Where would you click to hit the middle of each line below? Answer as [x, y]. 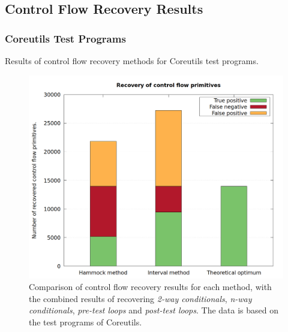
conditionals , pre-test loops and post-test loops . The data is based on [154, 310]
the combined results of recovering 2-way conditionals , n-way [140, 298]
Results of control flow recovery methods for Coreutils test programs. [132, 61]
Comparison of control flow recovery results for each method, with [150, 287]
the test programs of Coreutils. [85, 322]
